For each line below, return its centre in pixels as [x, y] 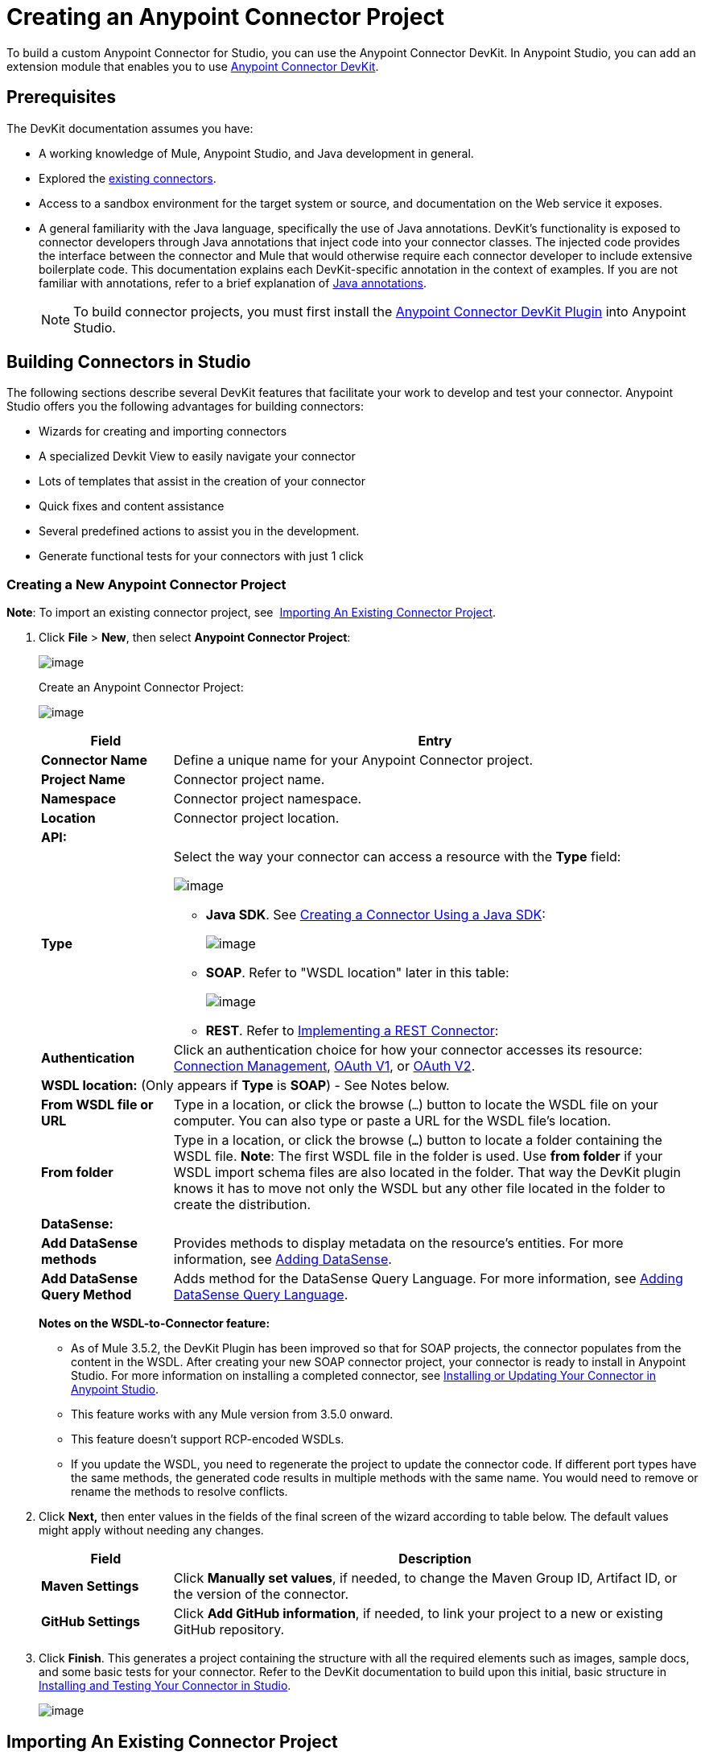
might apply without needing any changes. [151, 1530]
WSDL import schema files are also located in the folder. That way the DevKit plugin [427, 1173]
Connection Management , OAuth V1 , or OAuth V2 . [324, 1066]
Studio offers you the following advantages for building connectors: [186, 407]
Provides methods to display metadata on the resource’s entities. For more [398, 1243]
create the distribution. [242, 1205]
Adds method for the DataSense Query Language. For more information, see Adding [428, 1279]
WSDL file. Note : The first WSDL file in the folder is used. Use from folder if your [418, 1156]
